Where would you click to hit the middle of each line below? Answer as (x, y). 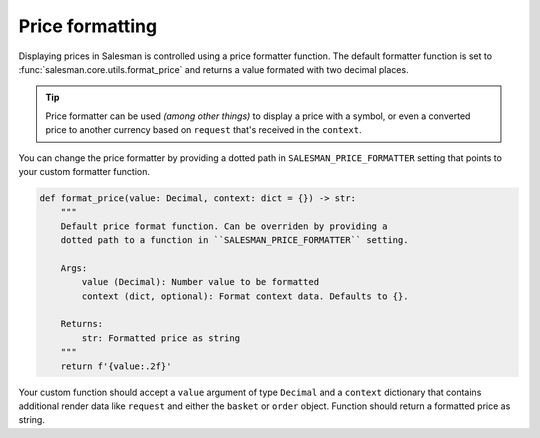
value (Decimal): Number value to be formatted (200, 282)
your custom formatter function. (84, 171)
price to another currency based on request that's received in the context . (203, 130)
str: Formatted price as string (160, 338)
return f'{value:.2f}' (116, 366)
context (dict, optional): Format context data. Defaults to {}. (245, 296)
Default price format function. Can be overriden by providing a (224, 226)
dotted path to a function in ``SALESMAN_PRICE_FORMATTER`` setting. (234, 240)
